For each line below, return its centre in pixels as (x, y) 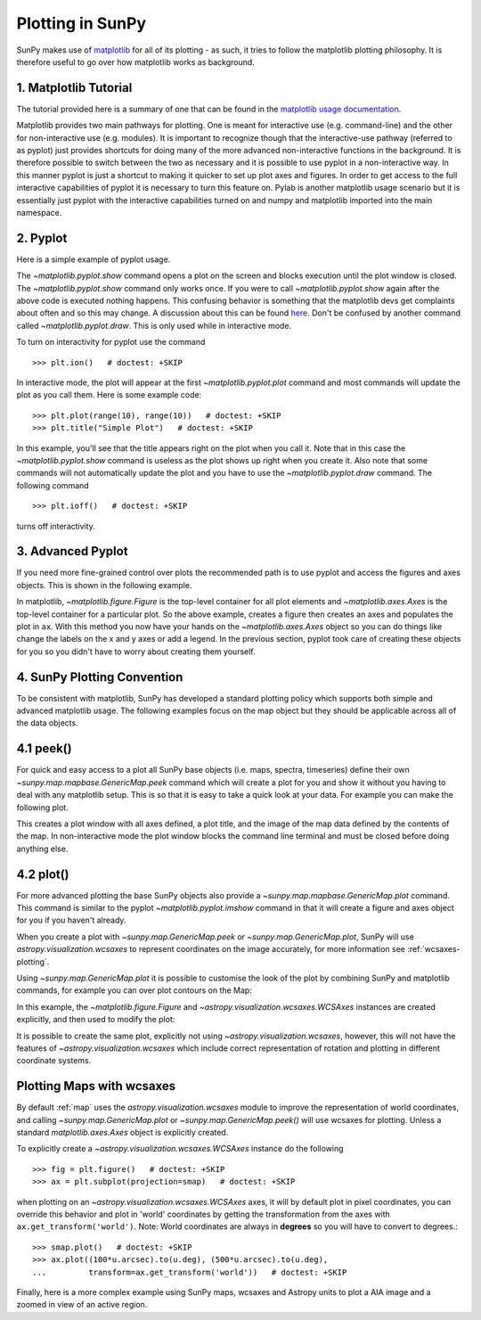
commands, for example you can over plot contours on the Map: (135, 990)
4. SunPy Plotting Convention (100, 677)
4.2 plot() (43, 874)
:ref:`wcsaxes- (433, 949)
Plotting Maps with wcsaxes (96, 1086)
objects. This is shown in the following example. (104, 585)
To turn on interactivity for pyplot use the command (111, 342)
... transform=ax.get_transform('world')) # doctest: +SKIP (190, 1272)
